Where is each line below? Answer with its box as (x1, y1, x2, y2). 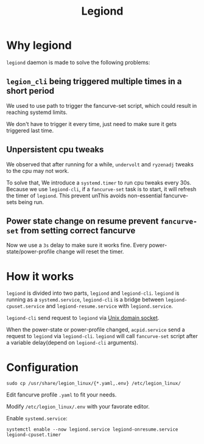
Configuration (6, 361, 79, 374)
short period (6, 86, 55, 96)
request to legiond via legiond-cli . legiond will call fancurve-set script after (6, 333, 198, 340)
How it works (6, 269, 74, 283)
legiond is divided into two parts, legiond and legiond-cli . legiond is (6, 289, 180, 297)
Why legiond (6, 38, 72, 52)
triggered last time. (6, 127, 54, 134)
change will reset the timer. (55, 248, 124, 255)
